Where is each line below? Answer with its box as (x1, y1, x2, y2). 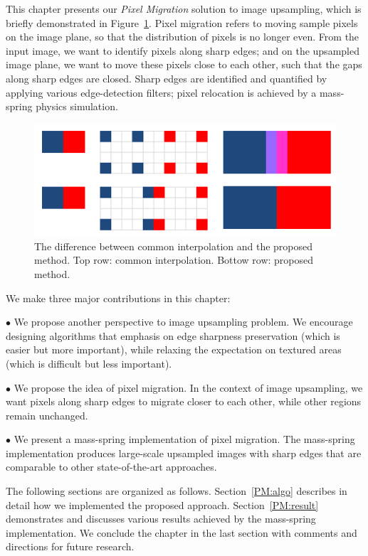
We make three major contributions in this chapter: (6, 290, 231, 305)
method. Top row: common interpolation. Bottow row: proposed (34, 252, 314, 267)
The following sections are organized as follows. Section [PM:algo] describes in (6, 483, 347, 498)
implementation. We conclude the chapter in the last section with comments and (6, 525, 357, 540)
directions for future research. (6, 539, 135, 554)
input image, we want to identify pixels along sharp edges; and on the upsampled (6, 43, 359, 58)
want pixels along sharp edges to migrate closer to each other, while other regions (6, 394, 362, 409)
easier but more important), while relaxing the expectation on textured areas (6, 342, 342, 357)
